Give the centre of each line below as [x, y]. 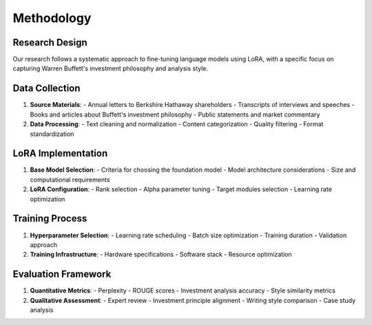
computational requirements [70, 179]
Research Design [50, 42]
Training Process [50, 218]
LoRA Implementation [60, 154]
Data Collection [46, 89]
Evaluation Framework [62, 274]
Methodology [52, 18]
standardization [52, 134]
